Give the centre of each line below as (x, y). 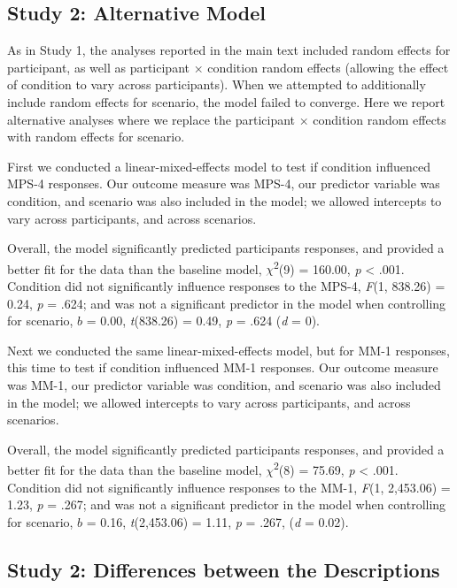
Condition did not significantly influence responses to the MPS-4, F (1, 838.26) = (226, 285)
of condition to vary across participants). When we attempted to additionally (217, 84)
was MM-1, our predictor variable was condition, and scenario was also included (224, 384)
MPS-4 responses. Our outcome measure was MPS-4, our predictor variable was (224, 183)
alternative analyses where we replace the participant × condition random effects (227, 119)
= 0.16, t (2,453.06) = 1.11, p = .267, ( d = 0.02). (217, 521)
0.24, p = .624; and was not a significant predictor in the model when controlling (227, 303)
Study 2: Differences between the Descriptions (224, 569)
